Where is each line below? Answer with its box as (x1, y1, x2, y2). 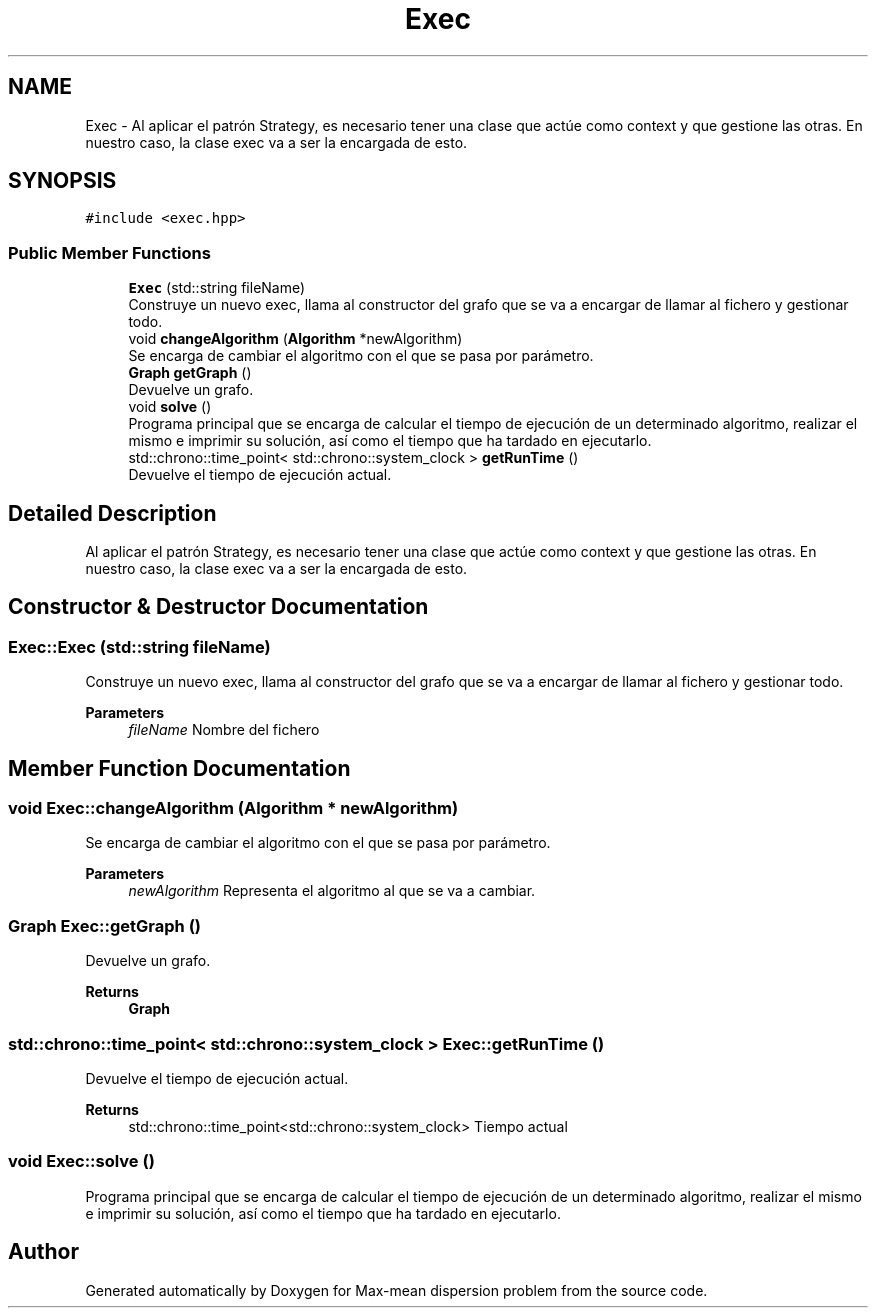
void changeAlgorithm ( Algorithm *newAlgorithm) (128, 330, 463, 348)
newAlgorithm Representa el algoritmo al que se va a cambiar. (128, 882, 536, 900)
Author (8, 1239, 79, 1265)
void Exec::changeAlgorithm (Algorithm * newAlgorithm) (8, 798, 459, 819)
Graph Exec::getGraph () (8, 915, 201, 936)
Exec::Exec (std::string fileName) (8, 636, 271, 657)
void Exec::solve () (8, 1151, 155, 1172)
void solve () (128, 398, 212, 416)
